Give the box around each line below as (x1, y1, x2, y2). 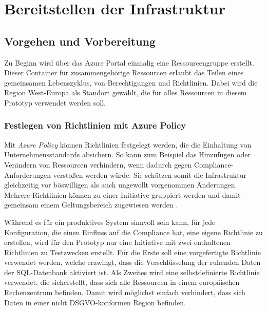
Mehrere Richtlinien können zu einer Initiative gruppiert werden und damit (4, 189, 241, 200)
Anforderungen (4, 169, 51, 180)
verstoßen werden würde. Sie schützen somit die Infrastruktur (53, 169, 246, 180)
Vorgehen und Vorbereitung (4, 33, 156, 49)
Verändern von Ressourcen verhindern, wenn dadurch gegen (4, 159, 192, 170)
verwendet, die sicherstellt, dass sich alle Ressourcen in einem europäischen (4, 277, 240, 287)
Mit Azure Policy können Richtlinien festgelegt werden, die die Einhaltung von (4, 139, 252, 150)
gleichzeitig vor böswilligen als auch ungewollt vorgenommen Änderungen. (4, 179, 237, 190)
